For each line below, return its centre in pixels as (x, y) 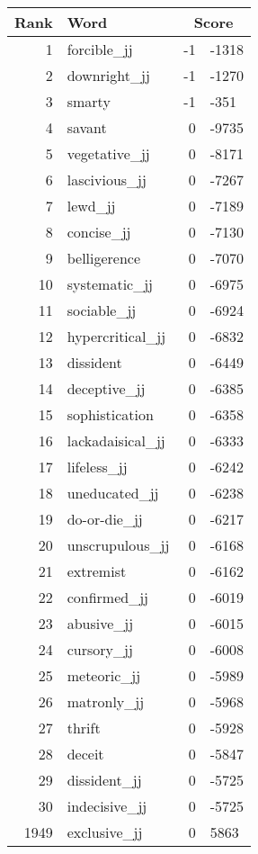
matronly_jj (106, 701)
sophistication (110, 414)
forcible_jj (100, 49)
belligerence (104, 258)
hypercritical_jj (116, 336)
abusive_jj (100, 623)
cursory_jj (100, 649)
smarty (89, 101)
